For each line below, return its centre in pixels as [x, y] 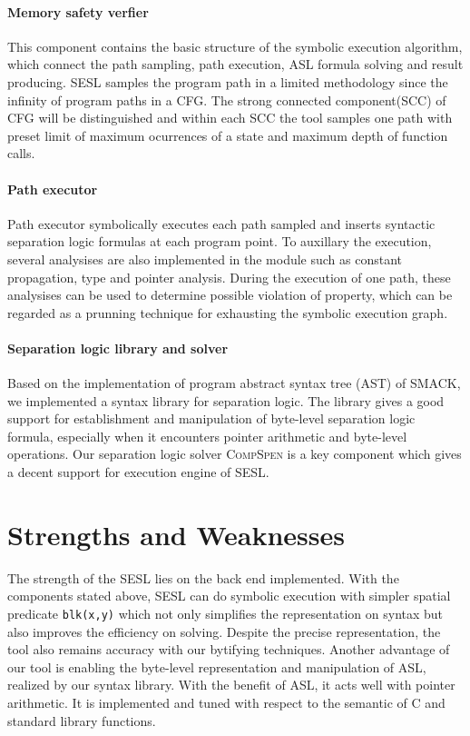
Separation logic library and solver [118, 348]
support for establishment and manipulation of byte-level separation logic [211, 418]
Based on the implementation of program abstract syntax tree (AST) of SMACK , [234, 383]
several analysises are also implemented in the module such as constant [205, 259]
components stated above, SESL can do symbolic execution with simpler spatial [229, 596]
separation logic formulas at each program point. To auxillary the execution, [220, 241]
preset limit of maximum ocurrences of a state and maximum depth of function [228, 135]
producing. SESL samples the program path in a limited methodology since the [228, 81]
